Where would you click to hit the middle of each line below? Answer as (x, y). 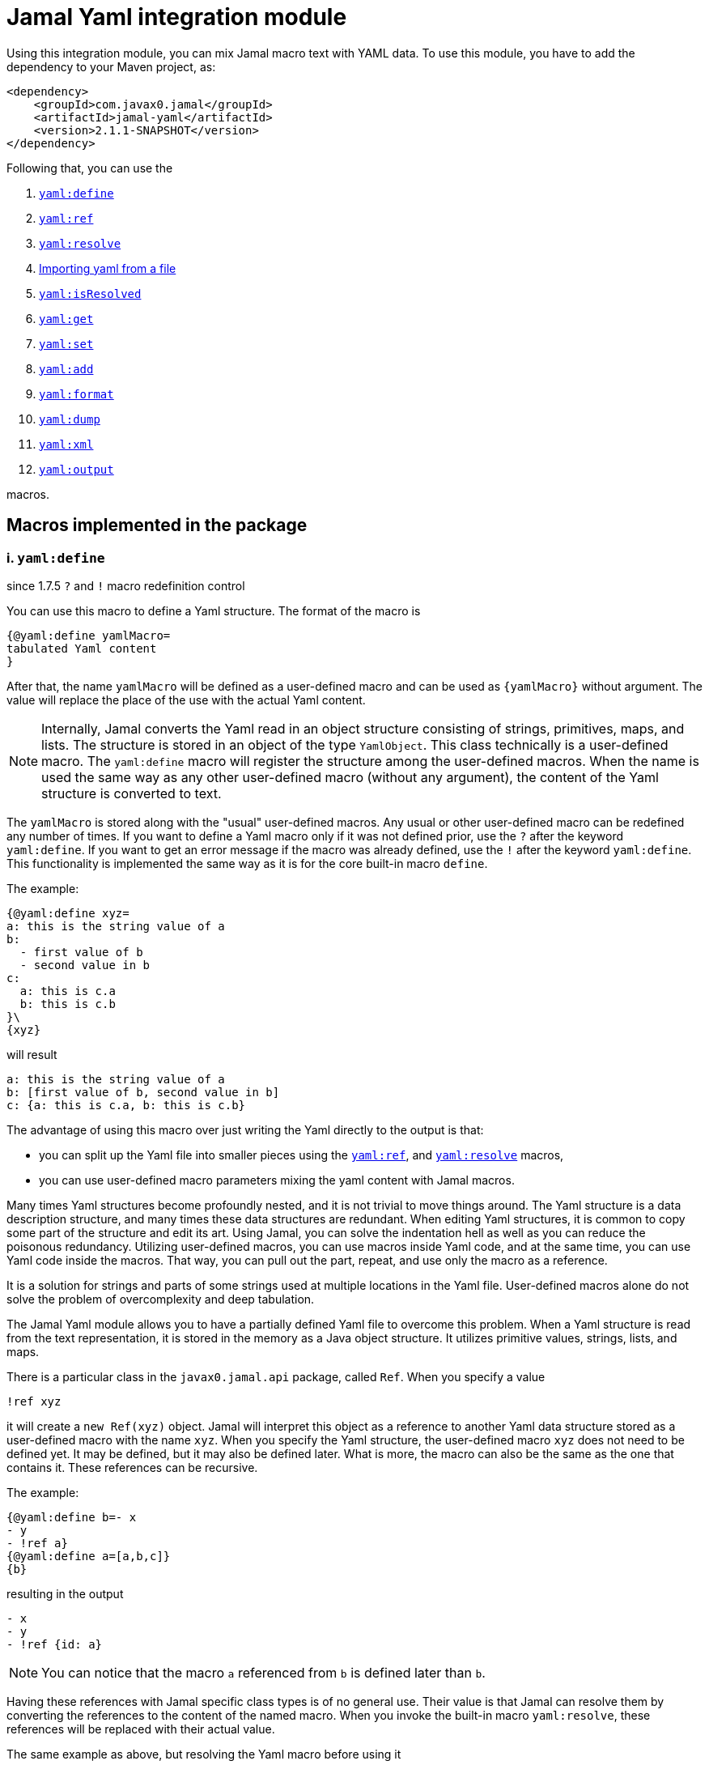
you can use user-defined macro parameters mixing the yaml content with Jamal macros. (277, 1180)
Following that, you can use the (90, 168)
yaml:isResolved (90, 293)
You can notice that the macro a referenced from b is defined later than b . (263, 1672)
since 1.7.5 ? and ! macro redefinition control (126, 585)
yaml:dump (70, 419)
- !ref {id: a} (55, 1644)
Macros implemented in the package (157, 525)
